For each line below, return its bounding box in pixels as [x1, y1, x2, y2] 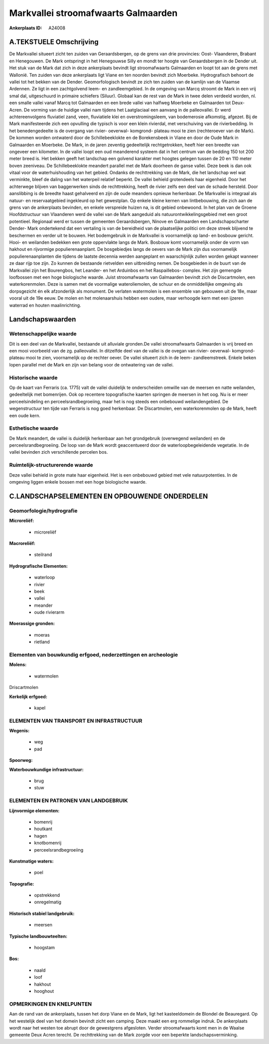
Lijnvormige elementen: [9, 808, 60, 814]
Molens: [9, 662, 27, 668]
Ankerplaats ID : [9, 25, 42, 31]
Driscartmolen [9, 685, 38, 691]
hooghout [34, 988, 54, 994]
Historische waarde [9, 374, 58, 381]
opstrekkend [34, 892, 60, 898]
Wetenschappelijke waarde [9, 331, 77, 338]
